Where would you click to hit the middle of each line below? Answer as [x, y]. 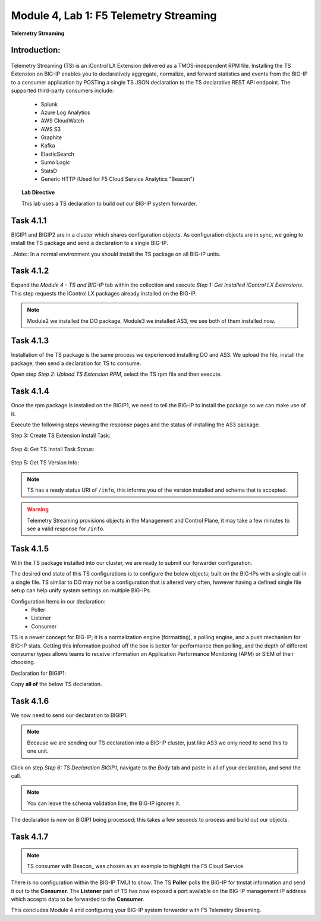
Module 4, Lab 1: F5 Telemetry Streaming [114, 15]
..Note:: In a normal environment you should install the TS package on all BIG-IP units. [116, 254]
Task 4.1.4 [30, 392]
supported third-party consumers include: [62, 91]
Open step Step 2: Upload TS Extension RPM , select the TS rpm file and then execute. [117, 374]
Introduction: [36, 50]
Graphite [51, 137]
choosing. [23, 662]
